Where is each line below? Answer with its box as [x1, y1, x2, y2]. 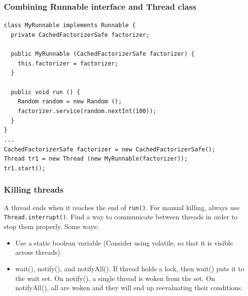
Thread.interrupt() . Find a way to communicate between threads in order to [4, 212, 238, 222]
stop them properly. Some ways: [4, 221, 99, 231]
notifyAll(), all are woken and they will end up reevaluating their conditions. [15, 282, 243, 293]
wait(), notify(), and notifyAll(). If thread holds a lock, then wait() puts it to [15, 263, 245, 273]
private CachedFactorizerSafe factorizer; [11, 31, 150, 38]
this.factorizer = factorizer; [17, 60, 119, 67]
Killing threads [4, 183, 63, 195]
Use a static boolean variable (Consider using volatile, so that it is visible [15, 237, 233, 247]
